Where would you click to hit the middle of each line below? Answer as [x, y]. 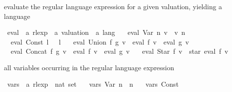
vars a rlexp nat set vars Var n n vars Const [93, 84]
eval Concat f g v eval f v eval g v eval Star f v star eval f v [119, 51]
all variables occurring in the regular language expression [89, 67]
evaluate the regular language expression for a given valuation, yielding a [113, 6]
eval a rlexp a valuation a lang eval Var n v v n [96, 32]
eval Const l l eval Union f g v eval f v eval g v [100, 41]
